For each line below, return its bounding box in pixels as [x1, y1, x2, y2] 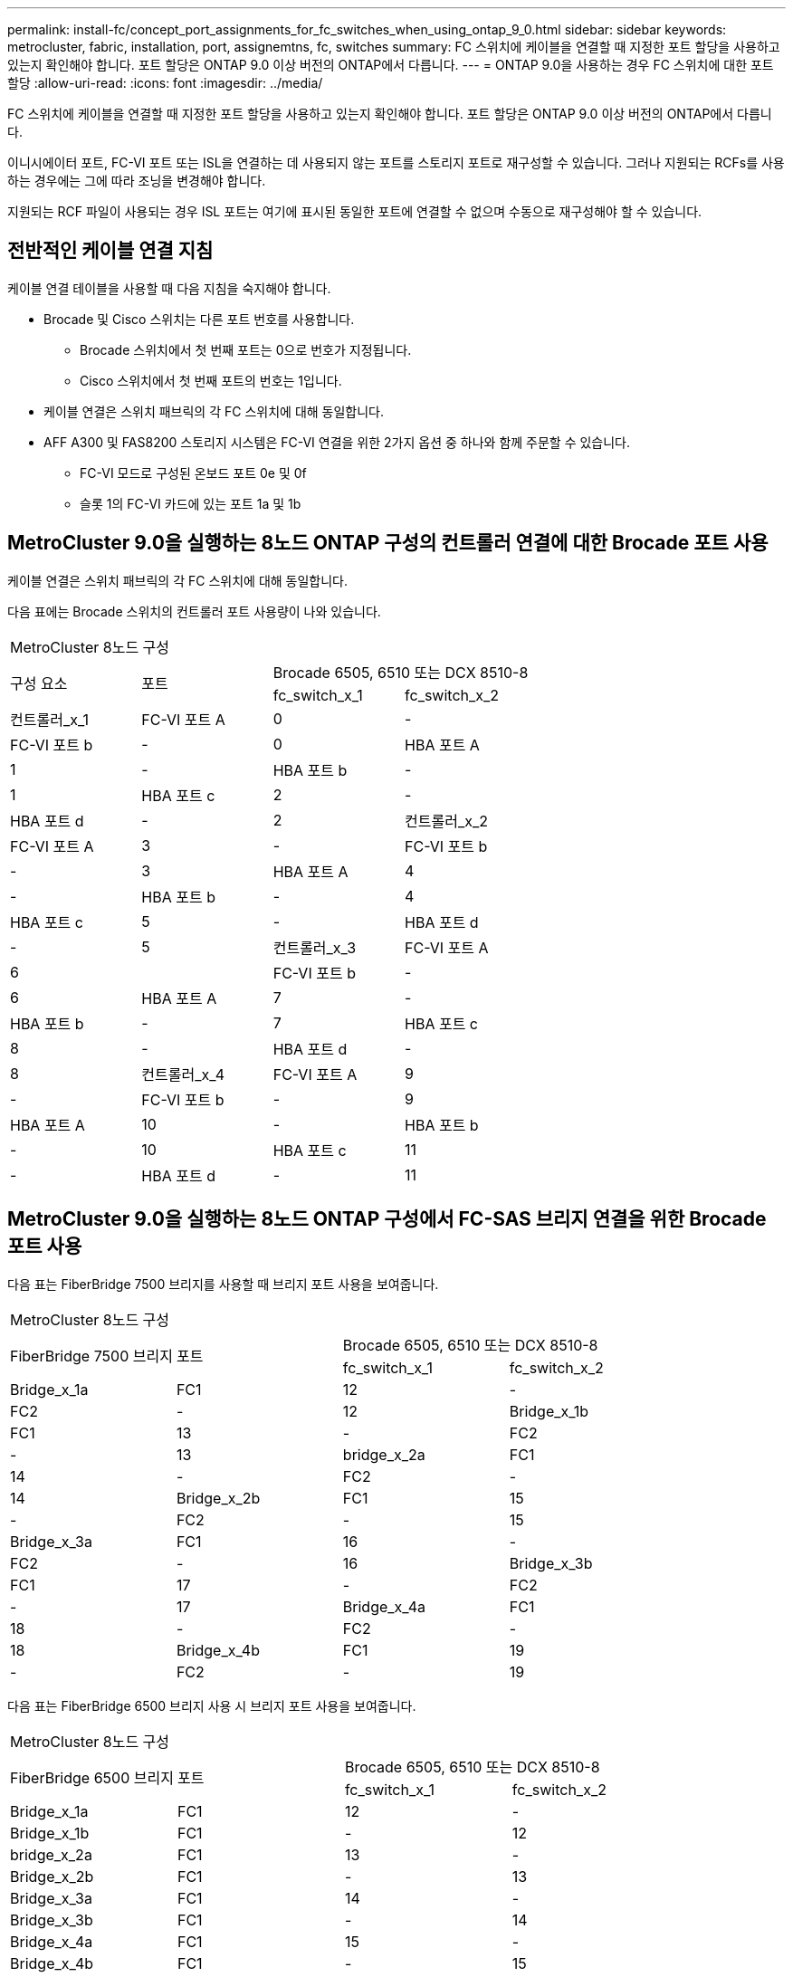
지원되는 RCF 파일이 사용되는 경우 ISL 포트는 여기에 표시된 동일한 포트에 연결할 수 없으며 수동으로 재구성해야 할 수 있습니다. [7, 204, 702, 219]
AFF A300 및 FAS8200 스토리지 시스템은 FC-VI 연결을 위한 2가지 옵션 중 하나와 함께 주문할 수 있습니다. [43, 434, 631, 450]
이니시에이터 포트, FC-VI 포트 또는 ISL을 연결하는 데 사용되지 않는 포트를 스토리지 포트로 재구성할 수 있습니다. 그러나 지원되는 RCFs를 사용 [7, 155, 785, 170]
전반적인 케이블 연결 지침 [7, 239, 214, 263]
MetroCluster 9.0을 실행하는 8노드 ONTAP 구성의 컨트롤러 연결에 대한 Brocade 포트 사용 [7, 531, 769, 555]
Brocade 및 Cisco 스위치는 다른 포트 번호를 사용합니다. [43, 310, 355, 327]
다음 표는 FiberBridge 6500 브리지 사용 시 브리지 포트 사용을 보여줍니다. [7, 1697, 416, 1714]
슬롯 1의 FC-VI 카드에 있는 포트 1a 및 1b [80, 495, 301, 511]
